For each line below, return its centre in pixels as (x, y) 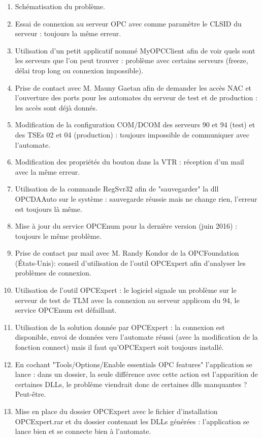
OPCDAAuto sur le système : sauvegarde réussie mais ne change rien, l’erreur (136, 198)
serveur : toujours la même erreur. (68, 33)
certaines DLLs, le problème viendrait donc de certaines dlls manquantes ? (131, 384)
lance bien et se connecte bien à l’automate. (83, 431)
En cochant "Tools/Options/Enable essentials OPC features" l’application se (134, 364)
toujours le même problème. (58, 236)
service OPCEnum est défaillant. (66, 310)
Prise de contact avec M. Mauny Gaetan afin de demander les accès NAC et (133, 87)
